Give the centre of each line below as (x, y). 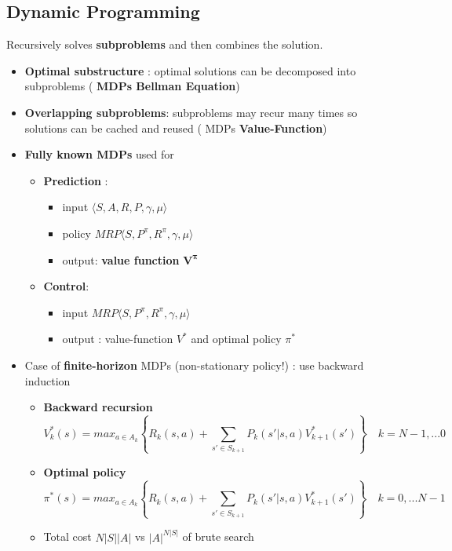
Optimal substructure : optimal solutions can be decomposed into (190, 70)
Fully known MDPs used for (99, 154)
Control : (66, 286)
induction (47, 380)
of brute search (218, 536)
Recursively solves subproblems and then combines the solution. (165, 44)
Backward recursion (98, 407)
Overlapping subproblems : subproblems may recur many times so (191, 112)
